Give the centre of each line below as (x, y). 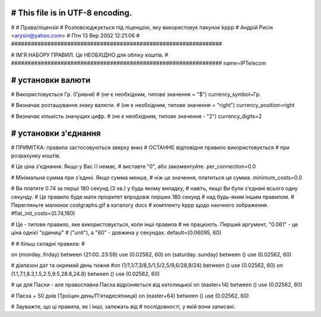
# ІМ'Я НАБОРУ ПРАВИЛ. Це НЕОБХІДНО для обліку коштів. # (90, 55)
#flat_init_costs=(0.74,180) (43, 214)
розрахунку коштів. (36, 156)
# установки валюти (51, 80)
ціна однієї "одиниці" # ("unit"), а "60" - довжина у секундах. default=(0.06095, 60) (116, 233)
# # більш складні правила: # (48, 243)
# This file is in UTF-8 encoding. (71, 13)
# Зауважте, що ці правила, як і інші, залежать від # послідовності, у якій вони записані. (123, 306)
